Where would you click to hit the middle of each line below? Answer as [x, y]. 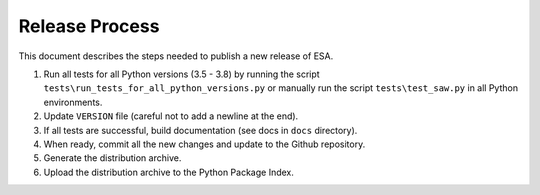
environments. [73, 102]
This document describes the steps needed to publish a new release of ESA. [176, 56]
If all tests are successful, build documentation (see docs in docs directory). [200, 130]
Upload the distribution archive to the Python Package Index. [169, 172]
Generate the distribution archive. [112, 158]
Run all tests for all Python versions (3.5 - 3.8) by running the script [181, 74]
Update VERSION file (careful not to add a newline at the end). [171, 116]
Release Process [89, 26]
